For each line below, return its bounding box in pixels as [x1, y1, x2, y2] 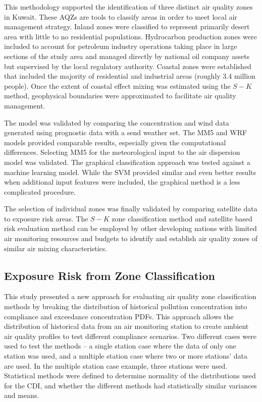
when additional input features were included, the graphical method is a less [4, 177, 240, 187]
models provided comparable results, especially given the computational [4, 137, 226, 147]
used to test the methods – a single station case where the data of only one [4, 340, 236, 351]
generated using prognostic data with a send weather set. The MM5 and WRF [4, 127, 247, 138]
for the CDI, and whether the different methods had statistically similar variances [4, 380, 257, 390]
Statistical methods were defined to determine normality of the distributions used [4, 370, 256, 381]
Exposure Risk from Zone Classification [4, 267, 216, 283]
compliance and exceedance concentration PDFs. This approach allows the [4, 311, 234, 321]
